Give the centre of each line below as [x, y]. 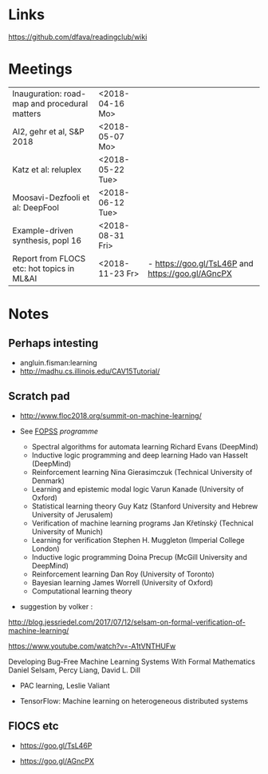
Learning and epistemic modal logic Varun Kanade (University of [138, 489]
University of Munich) [67, 531]
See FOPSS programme [59, 431]
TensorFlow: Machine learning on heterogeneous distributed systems [134, 700]
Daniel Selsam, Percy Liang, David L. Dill [75, 670]
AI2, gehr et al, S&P [49, 131]
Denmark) [48, 481]
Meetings [41, 69]
